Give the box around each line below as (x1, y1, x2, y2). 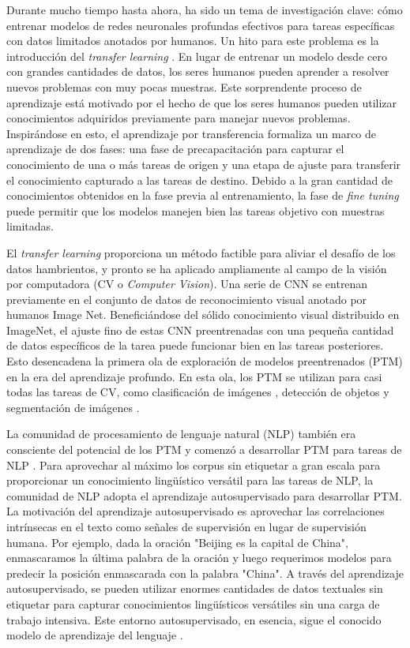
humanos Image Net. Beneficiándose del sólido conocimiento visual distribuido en (6, 306, 400, 323)
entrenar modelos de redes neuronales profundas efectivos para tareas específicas (6, 17, 395, 33)
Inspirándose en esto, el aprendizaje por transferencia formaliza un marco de (6, 125, 377, 141)
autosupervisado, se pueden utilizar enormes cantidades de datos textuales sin (6, 580, 383, 597)
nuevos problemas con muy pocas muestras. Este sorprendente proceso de (6, 78, 362, 95)
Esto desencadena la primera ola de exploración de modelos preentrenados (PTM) (6, 353, 403, 369)
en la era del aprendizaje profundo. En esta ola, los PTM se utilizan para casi (6, 368, 382, 384)
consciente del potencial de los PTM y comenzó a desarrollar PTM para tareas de (6, 441, 402, 458)
